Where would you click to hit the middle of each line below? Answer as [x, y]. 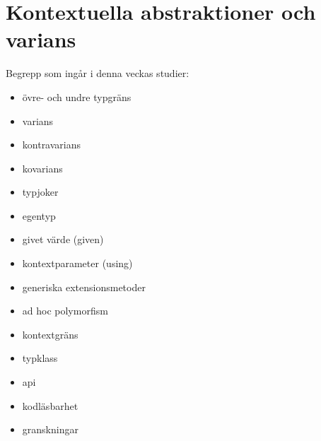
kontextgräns [50, 334]
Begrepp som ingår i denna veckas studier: [98, 73]
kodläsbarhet [50, 405]
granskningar [50, 429]
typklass [40, 358]
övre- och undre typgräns [77, 96]
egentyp [39, 215]
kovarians [42, 168]
